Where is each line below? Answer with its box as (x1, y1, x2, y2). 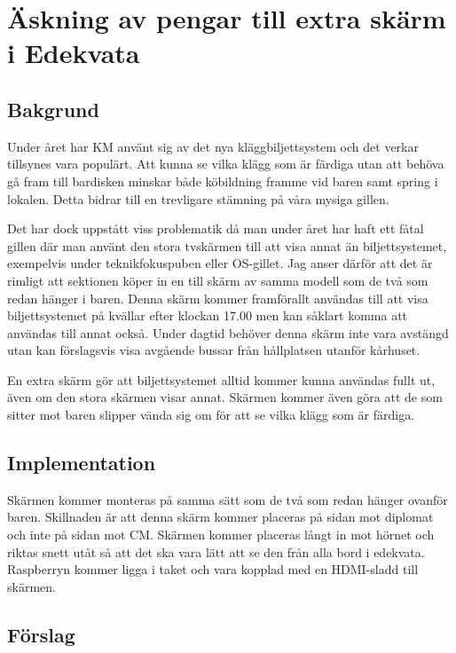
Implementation (7, 449, 156, 476)
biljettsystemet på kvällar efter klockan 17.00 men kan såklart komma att (7, 306, 408, 325)
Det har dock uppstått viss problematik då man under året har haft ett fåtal (7, 219, 424, 238)
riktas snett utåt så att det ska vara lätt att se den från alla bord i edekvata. (7, 542, 425, 561)
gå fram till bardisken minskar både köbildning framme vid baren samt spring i (7, 171, 438, 190)
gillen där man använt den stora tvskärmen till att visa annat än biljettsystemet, (7, 236, 447, 255)
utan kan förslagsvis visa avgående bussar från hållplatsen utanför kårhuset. (7, 341, 421, 359)
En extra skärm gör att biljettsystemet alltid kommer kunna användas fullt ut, (7, 370, 436, 389)
